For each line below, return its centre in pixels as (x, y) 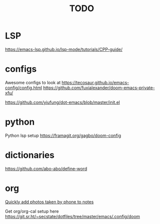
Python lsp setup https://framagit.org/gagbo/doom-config (63, 135)
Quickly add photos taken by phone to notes (49, 202)
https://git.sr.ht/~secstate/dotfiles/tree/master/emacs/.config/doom (72, 216)
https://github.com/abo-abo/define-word (46, 168)
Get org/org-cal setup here (32, 211)
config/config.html (24, 88)
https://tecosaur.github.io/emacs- (95, 82)
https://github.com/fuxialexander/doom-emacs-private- (99, 88)
